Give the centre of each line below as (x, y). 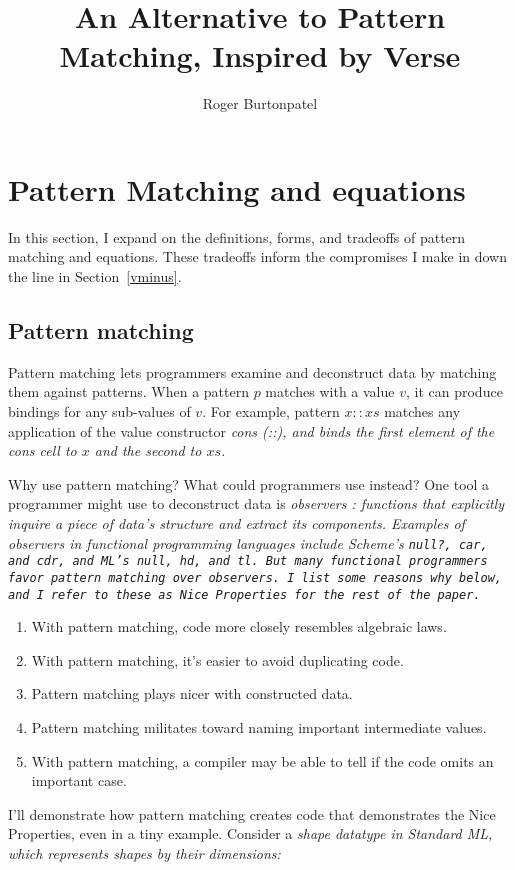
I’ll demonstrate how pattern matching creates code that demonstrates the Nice (252, 813)
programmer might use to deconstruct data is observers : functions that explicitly (256, 503)
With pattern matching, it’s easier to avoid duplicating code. (217, 659)
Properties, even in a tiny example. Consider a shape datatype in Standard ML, (250, 833)
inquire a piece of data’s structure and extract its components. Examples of (236, 522)
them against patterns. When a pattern (128, 391)
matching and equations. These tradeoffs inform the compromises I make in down (258, 256)
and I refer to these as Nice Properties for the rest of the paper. (244, 594)
